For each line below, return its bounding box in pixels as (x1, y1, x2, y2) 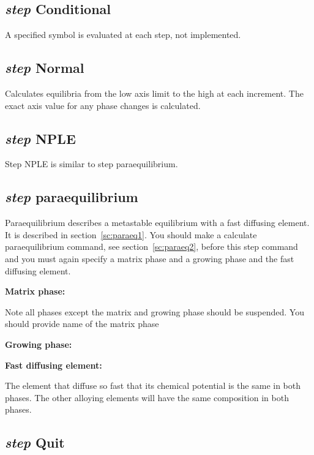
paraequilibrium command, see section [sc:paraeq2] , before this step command (5, 240, 298, 253)
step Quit (5, 433, 65, 452)
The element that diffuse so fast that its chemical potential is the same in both (5, 379, 301, 392)
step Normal (5, 58, 84, 77)
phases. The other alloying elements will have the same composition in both (5, 391, 289, 404)
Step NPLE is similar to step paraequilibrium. (5, 157, 178, 170)
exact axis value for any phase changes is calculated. (5, 99, 201, 111)
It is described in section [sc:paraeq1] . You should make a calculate (5, 228, 257, 241)
